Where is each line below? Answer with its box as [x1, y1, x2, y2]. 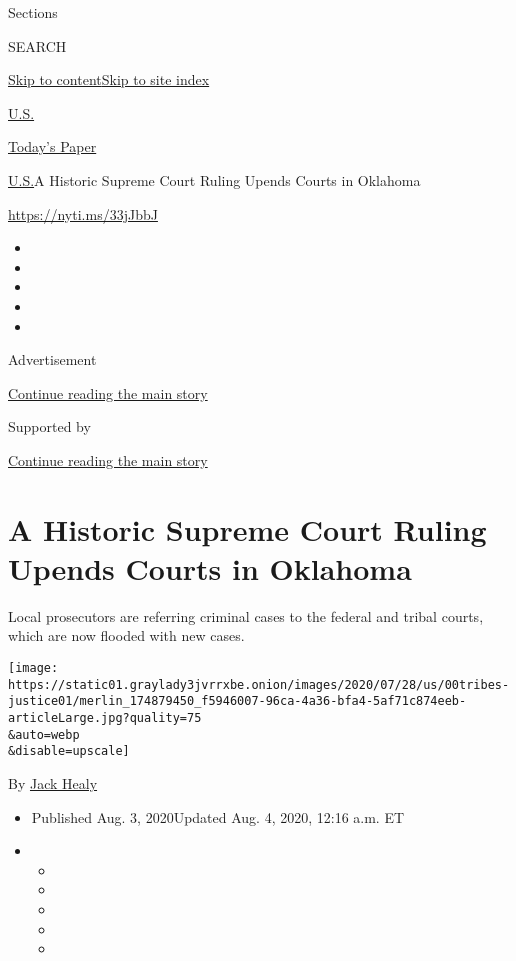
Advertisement [8, 349, 97, 370]
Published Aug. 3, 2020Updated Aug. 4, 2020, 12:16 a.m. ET [31, 806, 405, 827]
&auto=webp [8, 727, 80, 742]
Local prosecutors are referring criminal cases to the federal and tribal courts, [8, 605, 484, 626]
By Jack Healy [8, 772, 98, 793]
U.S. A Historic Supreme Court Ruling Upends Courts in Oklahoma [8, 169, 421, 190]
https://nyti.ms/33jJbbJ [8, 203, 158, 224]
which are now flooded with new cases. [8, 625, 245, 646]
